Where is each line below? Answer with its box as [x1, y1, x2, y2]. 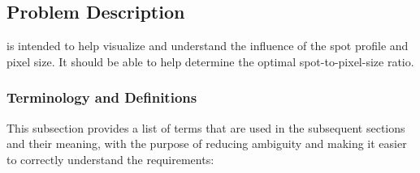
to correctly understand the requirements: [6, 150, 214, 167]
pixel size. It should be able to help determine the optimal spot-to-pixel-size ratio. [6, 53, 414, 70]
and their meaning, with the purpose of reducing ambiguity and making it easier [6, 135, 407, 152]
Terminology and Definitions [6, 87, 197, 108]
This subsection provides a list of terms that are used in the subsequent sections [6, 119, 405, 136]
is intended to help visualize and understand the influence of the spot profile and [6, 37, 409, 54]
